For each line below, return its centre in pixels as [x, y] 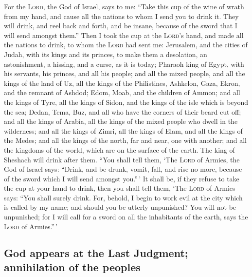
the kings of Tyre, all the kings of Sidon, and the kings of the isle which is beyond [126, 102]
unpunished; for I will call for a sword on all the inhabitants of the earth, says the [126, 217]
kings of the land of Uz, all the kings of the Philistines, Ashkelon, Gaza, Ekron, [122, 83]
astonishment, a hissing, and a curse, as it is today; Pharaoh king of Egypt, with [124, 64]
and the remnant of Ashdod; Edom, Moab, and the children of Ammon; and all [122, 92]
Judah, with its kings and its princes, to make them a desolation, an [106, 54]
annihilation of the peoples [72, 267]
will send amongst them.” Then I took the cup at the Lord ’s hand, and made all [124, 35]
